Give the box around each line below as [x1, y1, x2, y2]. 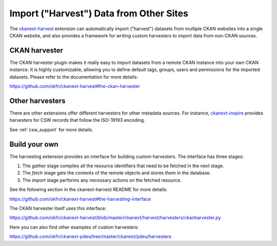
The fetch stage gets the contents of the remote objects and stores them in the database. [22, 170, 211, 176]
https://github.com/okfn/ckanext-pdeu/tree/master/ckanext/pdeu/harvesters [9, 233, 172, 240]
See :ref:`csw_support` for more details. [9, 126, 93, 132]
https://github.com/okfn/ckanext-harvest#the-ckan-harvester [9, 83, 141, 90]
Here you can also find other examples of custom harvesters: [9, 224, 139, 230]
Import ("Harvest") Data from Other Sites [9, 8, 188, 19]
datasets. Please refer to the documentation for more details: [9, 74, 138, 80]
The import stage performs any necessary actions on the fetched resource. [22, 177, 182, 183]
